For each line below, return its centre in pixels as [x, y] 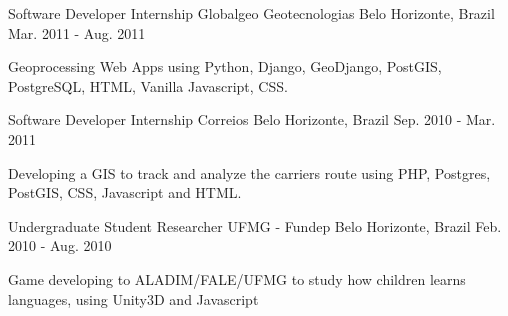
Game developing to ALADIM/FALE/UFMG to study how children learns [237, 278]
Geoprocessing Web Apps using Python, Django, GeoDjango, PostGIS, [225, 66]
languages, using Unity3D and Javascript [133, 298]
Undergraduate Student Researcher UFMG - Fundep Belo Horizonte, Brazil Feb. [255, 225]
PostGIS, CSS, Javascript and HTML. [125, 192]
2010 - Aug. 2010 [60, 245]
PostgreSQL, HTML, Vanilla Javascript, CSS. [148, 85]
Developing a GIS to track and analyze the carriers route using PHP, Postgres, [249, 172]
